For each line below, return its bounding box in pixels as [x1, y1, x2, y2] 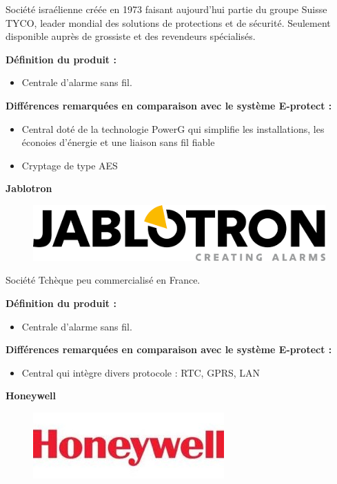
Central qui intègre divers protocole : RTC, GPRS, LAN [21, 365, 261, 379]
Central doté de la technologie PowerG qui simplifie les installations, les [21, 121, 325, 136]
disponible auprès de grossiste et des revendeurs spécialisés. [6, 29, 256, 43]
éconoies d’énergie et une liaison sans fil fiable [21, 135, 215, 149]
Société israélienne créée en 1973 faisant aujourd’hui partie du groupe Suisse [6, 2, 327, 16]
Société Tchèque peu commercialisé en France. [6, 273, 201, 287]
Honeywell [6, 388, 56, 403]
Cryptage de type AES [21, 158, 118, 172]
